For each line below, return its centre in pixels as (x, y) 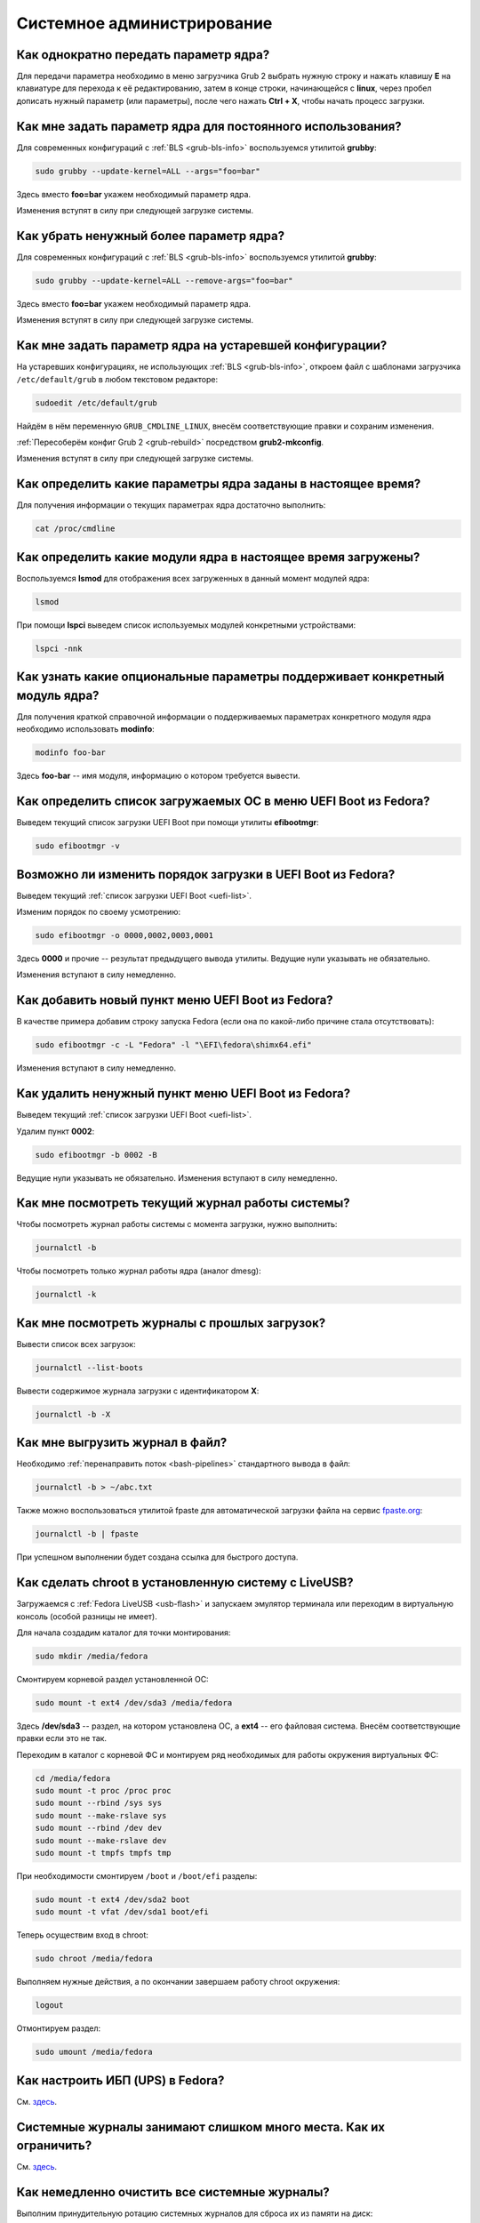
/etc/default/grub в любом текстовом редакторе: (117, 379)
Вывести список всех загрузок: (76, 1344)
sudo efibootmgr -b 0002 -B (96, 1155)
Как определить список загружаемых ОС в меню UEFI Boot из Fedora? (223, 802)
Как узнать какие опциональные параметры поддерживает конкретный (230, 677)
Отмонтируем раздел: (59, 2028)
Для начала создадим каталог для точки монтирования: (124, 1633)
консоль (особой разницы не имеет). (87, 1616)
